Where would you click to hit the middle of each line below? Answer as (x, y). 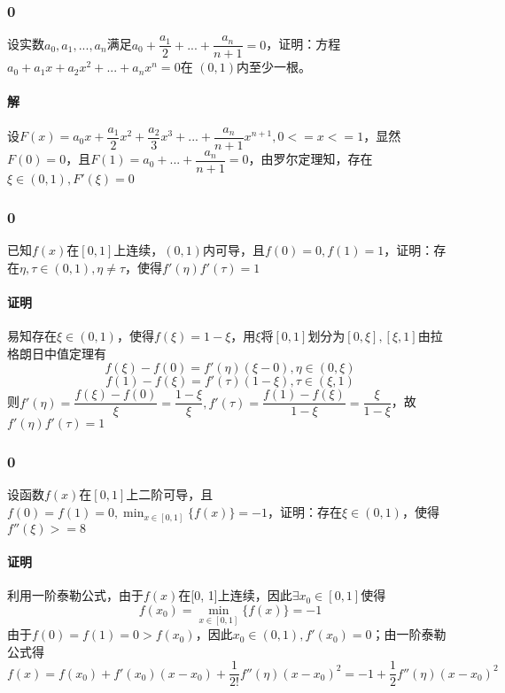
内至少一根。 (274, 67)
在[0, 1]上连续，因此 (235, 595)
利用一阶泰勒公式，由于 (75, 595)
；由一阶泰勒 (409, 634)
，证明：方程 (303, 44)
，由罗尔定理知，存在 (311, 159)
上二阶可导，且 (170, 494)
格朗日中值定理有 (57, 353)
